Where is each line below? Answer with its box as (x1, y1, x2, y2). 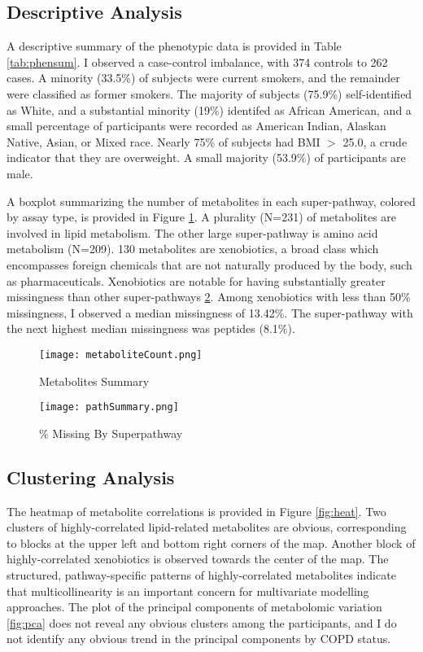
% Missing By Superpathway (39, 424, 183, 441)
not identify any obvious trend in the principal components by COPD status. (7, 630, 391, 647)
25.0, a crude (342, 133, 408, 150)
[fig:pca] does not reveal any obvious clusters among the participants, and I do (7, 614, 397, 631)
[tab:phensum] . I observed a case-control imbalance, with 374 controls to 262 (7, 53, 388, 70)
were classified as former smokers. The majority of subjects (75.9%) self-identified (7, 85, 412, 102)
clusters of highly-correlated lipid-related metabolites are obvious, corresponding (7, 519, 407, 536)
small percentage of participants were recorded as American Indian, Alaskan (7, 117, 386, 134)
